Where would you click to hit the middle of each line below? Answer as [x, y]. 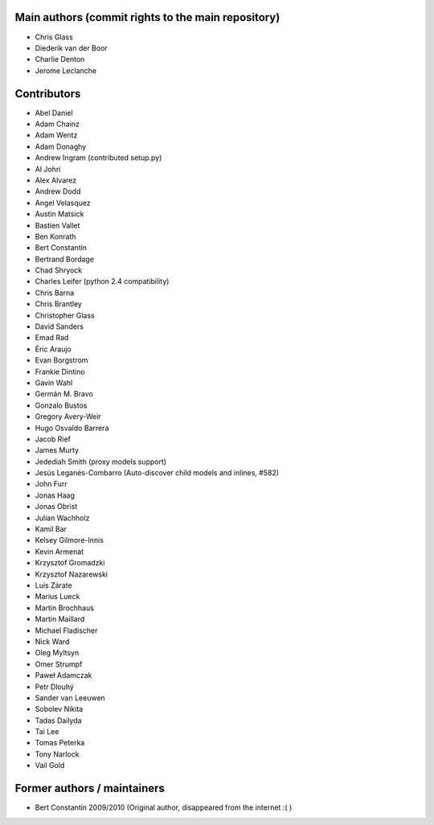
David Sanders [59, 326]
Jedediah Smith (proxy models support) [101, 462]
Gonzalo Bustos [61, 405]
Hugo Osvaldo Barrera [72, 428]
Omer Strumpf [59, 664]
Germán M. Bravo [64, 394]
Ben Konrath [55, 236]
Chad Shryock [59, 270]
